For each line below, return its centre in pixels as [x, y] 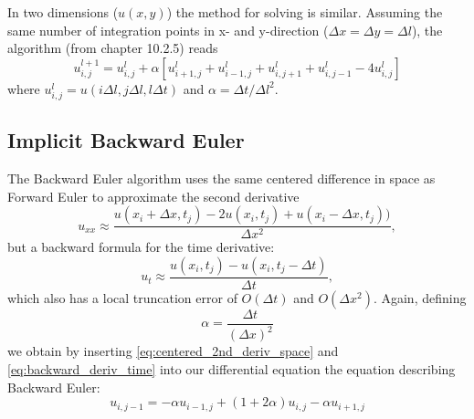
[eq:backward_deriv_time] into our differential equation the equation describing [232, 368]
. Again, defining [420, 297]
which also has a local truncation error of [122, 297]
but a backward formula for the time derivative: [141, 247]
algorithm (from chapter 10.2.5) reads [113, 48]
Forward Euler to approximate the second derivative [153, 196]
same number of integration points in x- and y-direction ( [168, 30]
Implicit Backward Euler [126, 140]
